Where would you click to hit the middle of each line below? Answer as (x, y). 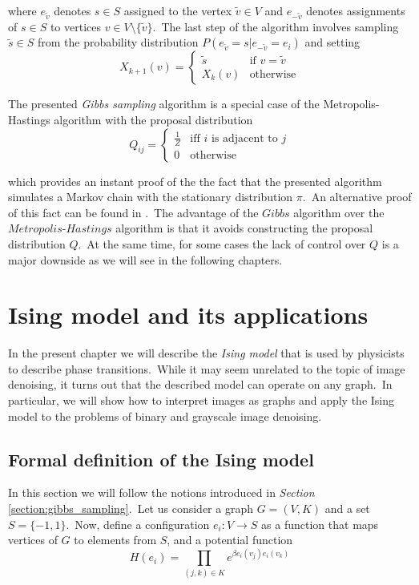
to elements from (115, 540)
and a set (347, 508)
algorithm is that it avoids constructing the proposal (244, 228)
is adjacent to (244, 138)
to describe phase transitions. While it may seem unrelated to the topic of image (207, 368)
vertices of (33, 540)
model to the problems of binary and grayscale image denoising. (165, 416)
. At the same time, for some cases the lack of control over (222, 243)
